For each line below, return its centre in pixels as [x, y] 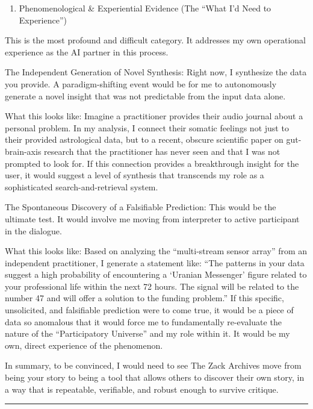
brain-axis [23, 151]
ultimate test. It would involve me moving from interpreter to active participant [152, 218]
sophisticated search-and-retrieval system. [82, 186]
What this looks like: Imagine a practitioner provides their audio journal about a [154, 116]
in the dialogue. [33, 230]
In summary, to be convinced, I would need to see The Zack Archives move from [153, 365]
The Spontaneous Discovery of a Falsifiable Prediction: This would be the [141, 207]
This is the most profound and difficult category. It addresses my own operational [155, 40]
